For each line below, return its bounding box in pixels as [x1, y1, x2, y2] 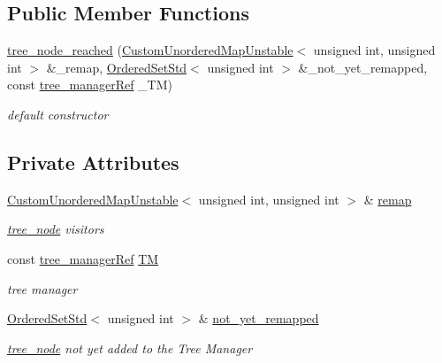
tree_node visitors [7, 220, 104, 238]
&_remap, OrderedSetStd [46, 58, 187, 76]
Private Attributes [7, 148, 179, 175]
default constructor [7, 104, 109, 123]
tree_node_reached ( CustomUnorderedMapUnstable [7, 41, 293, 59]
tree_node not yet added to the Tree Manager [7, 338, 253, 357]
